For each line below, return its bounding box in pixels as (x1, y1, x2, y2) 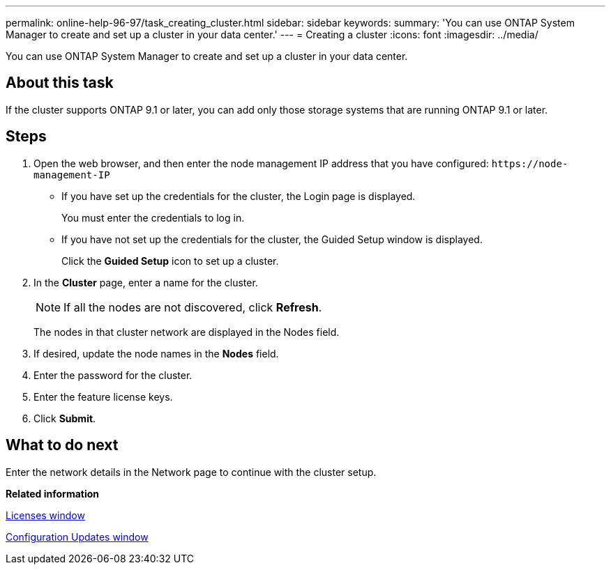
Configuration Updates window (6, 530, 149, 543)
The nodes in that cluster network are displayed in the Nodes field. (33, 325, 340, 338)
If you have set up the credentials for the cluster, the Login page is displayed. (61, 190, 416, 202)
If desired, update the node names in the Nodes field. (33, 347, 279, 360)
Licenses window (6, 509, 85, 521)
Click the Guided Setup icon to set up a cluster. (61, 254, 279, 267)
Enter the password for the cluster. (33, 369, 193, 381)
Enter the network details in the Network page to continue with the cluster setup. (6, 465, 377, 478)
